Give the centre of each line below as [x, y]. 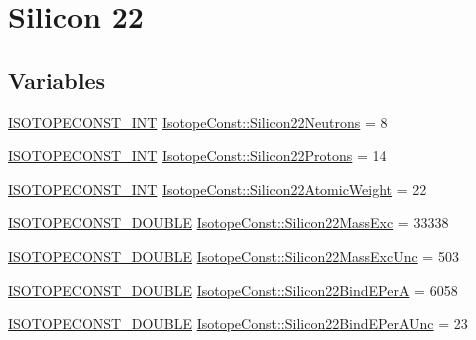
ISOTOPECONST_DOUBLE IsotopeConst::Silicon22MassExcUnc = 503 [233, 255]
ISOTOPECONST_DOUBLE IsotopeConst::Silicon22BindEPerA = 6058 [233, 289]
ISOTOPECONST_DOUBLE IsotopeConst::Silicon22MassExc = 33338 [228, 222]
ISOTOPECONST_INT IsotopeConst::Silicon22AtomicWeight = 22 [217, 188]
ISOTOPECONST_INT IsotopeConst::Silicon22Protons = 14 [197, 155]
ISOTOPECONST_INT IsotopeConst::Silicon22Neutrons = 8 [198, 121]
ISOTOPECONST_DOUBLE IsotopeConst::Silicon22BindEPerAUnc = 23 [238, 323]
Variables [57, 79]
